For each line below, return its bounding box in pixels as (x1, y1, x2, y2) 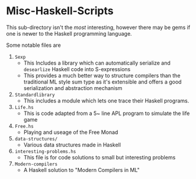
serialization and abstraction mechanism (23, 84, 123, 91)
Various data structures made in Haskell (23, 141, 121, 148)
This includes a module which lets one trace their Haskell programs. (23, 97, 189, 104)
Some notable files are (6, 41, 61, 49)
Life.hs (14, 104, 34, 110)
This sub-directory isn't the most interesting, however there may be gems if (6, 24, 191, 31)
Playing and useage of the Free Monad (23, 129, 118, 136)
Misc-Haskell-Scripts (6, 4, 114, 18)
